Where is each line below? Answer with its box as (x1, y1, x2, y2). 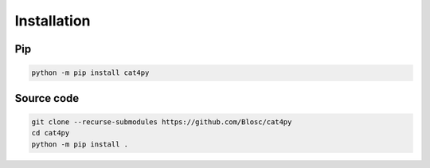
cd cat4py (31, 128, 70, 138)
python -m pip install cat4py (31, 68, 150, 77)
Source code (14, 92, 80, 105)
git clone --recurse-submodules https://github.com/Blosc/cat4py (31, 117, 292, 127)
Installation (14, 12, 91, 29)
